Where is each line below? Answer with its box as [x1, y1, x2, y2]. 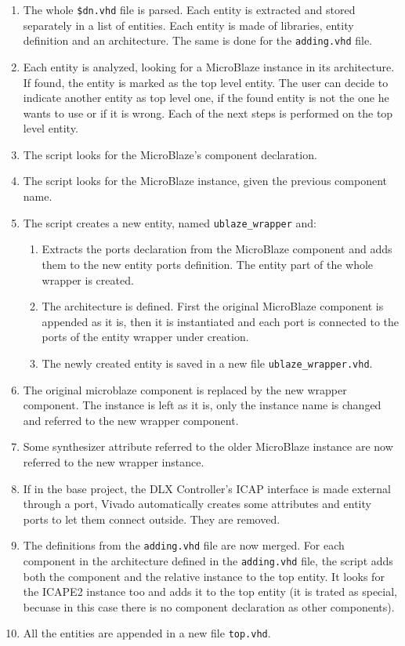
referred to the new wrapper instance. [23, 453, 204, 470]
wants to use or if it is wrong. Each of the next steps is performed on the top [23, 104, 393, 121]
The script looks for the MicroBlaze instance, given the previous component [23, 172, 387, 189]
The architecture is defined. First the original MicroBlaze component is [42, 298, 384, 314]
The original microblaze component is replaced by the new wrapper [23, 381, 347, 397]
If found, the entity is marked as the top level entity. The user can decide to [23, 74, 389, 90]
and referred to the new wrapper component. [23, 412, 239, 428]
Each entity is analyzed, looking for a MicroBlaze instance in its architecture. [23, 58, 395, 74]
